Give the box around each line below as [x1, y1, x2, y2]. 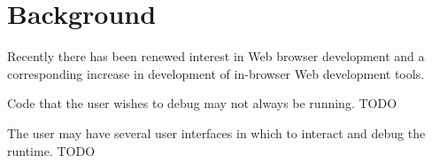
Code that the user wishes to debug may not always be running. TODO [7, 94, 397, 113]
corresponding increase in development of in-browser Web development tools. [7, 64, 425, 82]
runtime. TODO [7, 141, 96, 159]
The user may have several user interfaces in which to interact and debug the [7, 123, 426, 142]
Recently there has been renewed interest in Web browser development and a [7, 47, 425, 66]
